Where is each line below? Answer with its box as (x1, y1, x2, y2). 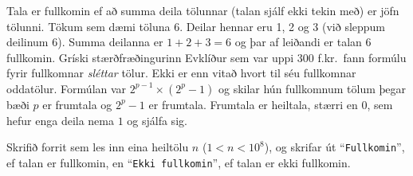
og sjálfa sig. (127, 111, 187, 128)
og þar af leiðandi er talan (234, 33, 362, 50)
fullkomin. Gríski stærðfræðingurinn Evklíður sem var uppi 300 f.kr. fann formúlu (6, 49, 407, 65)
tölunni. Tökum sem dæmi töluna (6, 18, 171, 34)
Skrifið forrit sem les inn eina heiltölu (6, 139, 189, 155)
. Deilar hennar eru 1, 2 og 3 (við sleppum (179, 18, 386, 34)
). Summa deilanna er (57, 33, 163, 50)
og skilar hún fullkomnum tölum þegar (218, 80, 407, 96)
